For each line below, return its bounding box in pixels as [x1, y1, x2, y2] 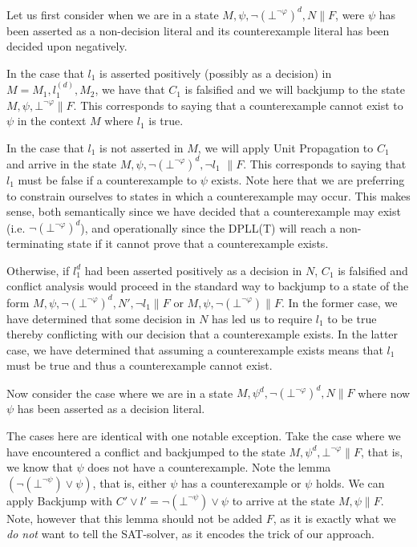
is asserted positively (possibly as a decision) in [99, 64, 332, 81]
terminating [6, 235, 64, 252]
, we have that [95, 81, 165, 98]
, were [335, 6, 365, 22]
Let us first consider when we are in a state [6, 6, 219, 22]
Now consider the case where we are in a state [6, 384, 233, 401]
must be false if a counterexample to [18, 171, 197, 188]
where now [358, 384, 411, 401]
